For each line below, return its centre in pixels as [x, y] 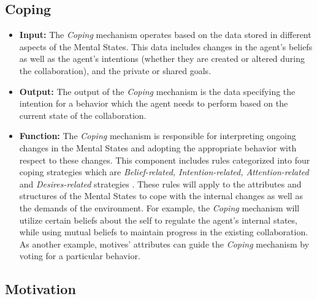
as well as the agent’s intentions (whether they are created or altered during [162, 59]
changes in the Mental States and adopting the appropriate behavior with [158, 147]
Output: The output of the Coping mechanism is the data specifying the [157, 91]
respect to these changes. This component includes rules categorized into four [165, 160]
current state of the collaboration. [83, 115]
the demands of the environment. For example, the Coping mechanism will [159, 207]
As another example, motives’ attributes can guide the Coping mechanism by [164, 244]
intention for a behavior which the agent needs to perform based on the [154, 103]
